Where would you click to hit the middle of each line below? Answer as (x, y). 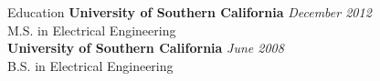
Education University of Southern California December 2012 (190, 12)
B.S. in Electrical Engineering (90, 65)
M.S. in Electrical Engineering (92, 30)
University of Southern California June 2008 (146, 48)
